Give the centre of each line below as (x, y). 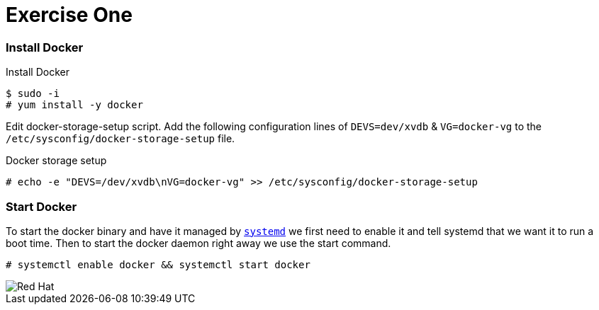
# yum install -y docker (74, 105)
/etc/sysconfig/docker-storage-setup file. (121, 139)
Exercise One (69, 15)
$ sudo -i (33, 94)
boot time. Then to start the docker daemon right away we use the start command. (198, 243)
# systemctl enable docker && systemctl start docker (158, 264)
